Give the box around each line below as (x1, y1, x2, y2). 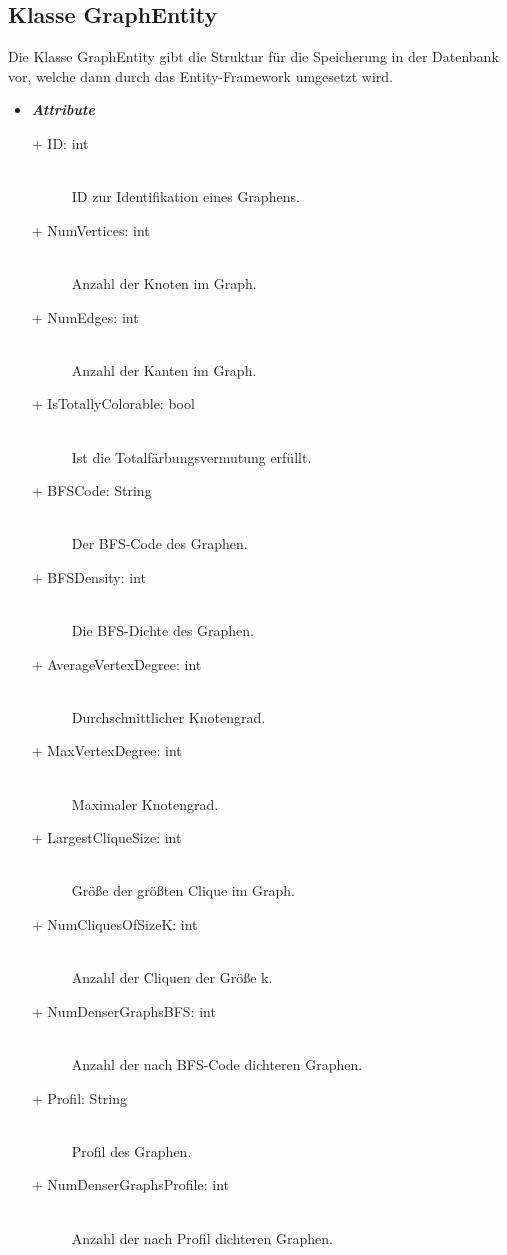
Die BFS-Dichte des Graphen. (71, 620, 255, 641)
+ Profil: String (31, 1087, 127, 1108)
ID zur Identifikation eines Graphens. (71, 186, 300, 207)
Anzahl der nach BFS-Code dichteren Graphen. (71, 1053, 363, 1074)
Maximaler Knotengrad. (71, 793, 219, 814)
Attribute (31, 99, 95, 120)
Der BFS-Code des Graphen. (71, 533, 248, 554)
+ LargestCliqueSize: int (31, 827, 182, 848)
